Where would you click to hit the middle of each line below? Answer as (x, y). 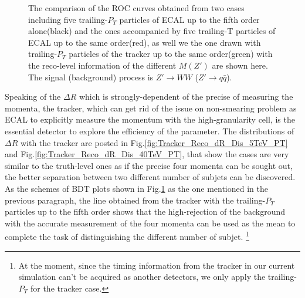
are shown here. (240, 65)
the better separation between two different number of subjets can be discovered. (150, 177)
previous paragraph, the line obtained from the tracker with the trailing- (135, 200)
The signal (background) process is (91, 77)
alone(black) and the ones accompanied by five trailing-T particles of (152, 31)
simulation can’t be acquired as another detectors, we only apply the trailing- (157, 277)
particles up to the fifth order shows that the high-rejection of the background (145, 211)
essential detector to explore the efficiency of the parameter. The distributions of (150, 131)
